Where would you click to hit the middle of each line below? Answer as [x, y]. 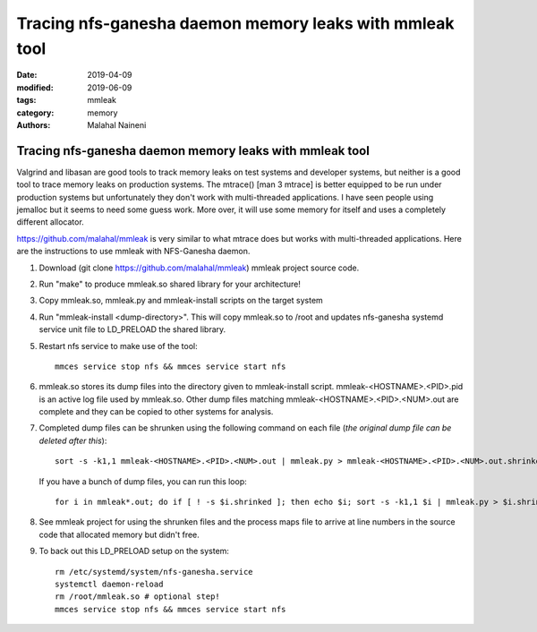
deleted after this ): [73, 440]
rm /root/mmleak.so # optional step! [138, 597]
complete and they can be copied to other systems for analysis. [156, 412]
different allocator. [50, 222]
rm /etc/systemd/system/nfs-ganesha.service [154, 572]
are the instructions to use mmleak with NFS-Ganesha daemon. [133, 252]
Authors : [34, 124]
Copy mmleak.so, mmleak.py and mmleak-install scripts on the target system [181, 301]
